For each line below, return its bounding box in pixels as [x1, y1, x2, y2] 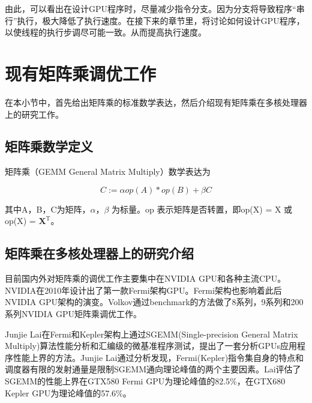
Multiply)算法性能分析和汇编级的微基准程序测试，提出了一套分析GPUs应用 [5, 339, 297, 352]
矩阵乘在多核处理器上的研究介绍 [5, 244, 194, 262]
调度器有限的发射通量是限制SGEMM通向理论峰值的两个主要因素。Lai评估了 [5, 363, 301, 375]
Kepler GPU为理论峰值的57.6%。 [5, 386, 131, 399]
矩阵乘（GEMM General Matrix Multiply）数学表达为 [5, 165, 211, 178]
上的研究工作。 [5, 108, 64, 120]
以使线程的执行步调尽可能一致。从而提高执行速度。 [5, 26, 206, 38]
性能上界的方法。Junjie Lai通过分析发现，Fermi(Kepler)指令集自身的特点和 [13, 351, 304, 363]
